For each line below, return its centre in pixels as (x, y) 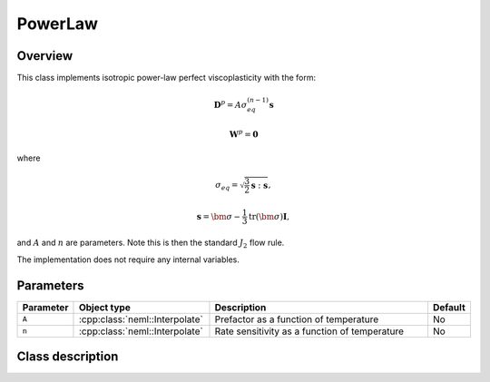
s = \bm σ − (219, 216)
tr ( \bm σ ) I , (269, 216)
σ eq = (226, 186)
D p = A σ (230, 104)
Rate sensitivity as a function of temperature (309, 331)
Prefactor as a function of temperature (297, 319)
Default (449, 307)
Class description (68, 357)
